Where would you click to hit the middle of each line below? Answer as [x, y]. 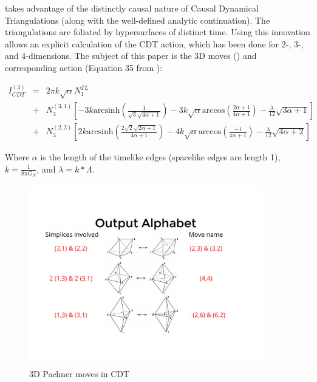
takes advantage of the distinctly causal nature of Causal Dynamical [132, 8]
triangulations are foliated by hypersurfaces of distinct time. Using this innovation [158, 32]
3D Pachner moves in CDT [80, 374]
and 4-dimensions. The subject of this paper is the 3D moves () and [131, 56]
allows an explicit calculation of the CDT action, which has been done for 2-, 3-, [154, 43]
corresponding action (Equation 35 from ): [84, 67]
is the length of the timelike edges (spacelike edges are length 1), [160, 157]
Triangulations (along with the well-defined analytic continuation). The [138, 20]
